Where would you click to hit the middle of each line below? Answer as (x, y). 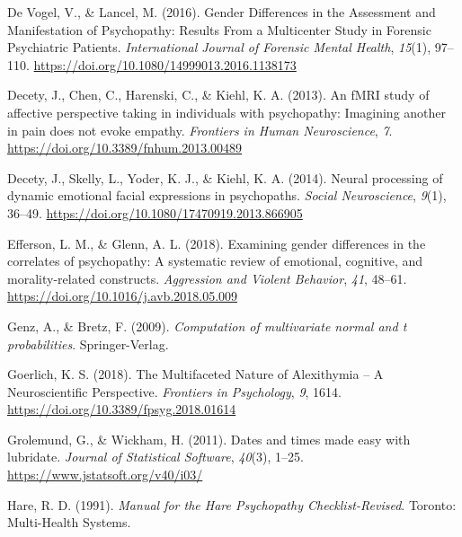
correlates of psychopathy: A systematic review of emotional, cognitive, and (215, 261)
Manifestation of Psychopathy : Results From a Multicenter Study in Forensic (219, 29)
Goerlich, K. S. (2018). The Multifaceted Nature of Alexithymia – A (195, 374)
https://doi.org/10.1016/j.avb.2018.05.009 (123, 296)
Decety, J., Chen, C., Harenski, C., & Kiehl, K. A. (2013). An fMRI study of (218, 95)
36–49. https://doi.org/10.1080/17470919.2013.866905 (155, 212)
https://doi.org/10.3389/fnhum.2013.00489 (125, 148)
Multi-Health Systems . (69, 522)
